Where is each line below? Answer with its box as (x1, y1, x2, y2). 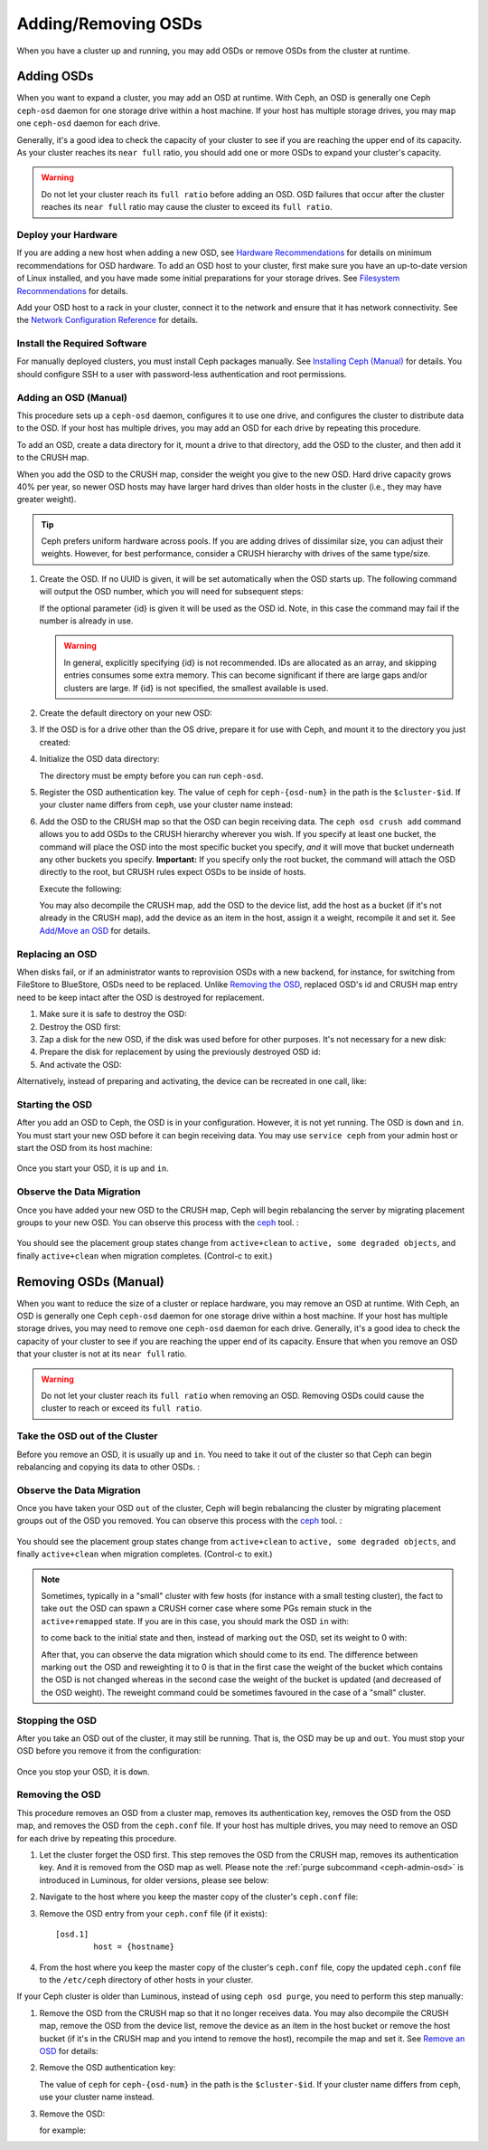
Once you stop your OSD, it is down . (16, 1765, 151, 1777)
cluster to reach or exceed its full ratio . (41, 1403, 202, 1413)
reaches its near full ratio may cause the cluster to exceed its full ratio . (41, 202, 333, 213)
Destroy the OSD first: (39, 1021, 121, 1032)
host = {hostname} (93, 1942, 175, 1952)
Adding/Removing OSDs (16, 14, 203, 33)
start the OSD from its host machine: (16, 1143, 153, 1154)
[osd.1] (55, 1928, 89, 1939)
